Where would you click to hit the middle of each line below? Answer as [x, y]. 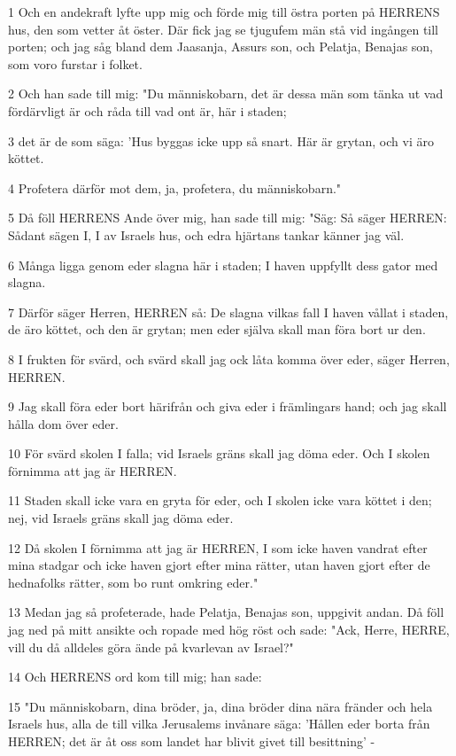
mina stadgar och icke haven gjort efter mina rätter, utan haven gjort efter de [219, 565]
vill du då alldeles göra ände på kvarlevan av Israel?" [151, 647]
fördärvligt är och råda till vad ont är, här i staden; [147, 110]
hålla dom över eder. [63, 423]
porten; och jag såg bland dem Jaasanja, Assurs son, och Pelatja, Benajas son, [221, 47]
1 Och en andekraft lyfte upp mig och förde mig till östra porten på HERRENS [224, 12]
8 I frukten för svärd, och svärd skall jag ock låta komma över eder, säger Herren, [229, 359]
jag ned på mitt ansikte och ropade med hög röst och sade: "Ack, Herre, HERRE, [229, 630]
